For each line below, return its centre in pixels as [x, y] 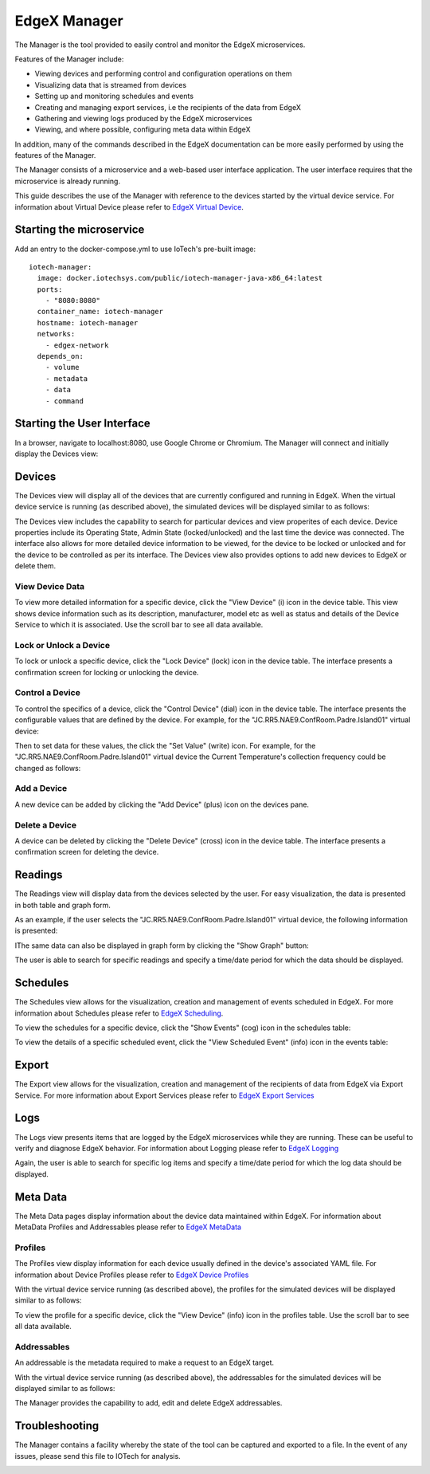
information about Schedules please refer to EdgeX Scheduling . [119, 1013]
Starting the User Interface [82, 424]
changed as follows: [48, 768]
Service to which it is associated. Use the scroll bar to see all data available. [139, 625]
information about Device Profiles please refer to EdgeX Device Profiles [132, 1275]
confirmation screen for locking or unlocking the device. [107, 672]
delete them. [35, 566]
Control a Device [48, 693]
